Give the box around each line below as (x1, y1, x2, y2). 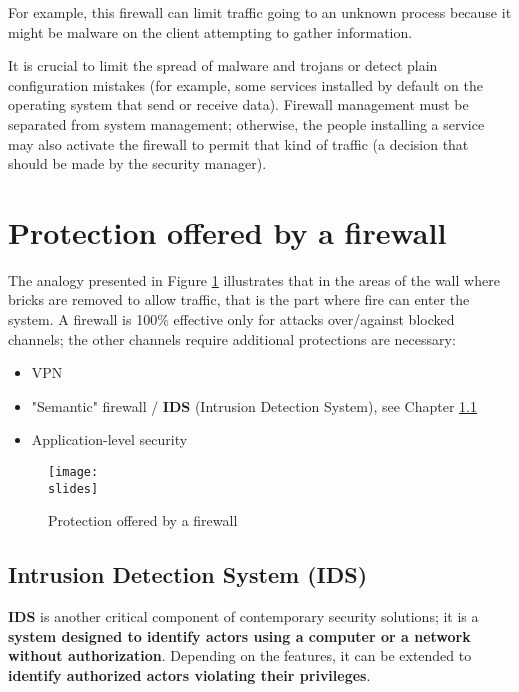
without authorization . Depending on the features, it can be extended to (8, 645, 472, 666)
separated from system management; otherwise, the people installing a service (8, 113, 485, 134)
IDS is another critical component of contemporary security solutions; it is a (8, 606, 479, 627)
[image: (48, 465, 99, 480)
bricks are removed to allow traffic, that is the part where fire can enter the (8, 289, 470, 310)
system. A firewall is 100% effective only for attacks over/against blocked (8, 309, 455, 330)
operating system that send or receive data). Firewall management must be (8, 94, 469, 115)
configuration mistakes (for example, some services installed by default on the (8, 74, 484, 95)
